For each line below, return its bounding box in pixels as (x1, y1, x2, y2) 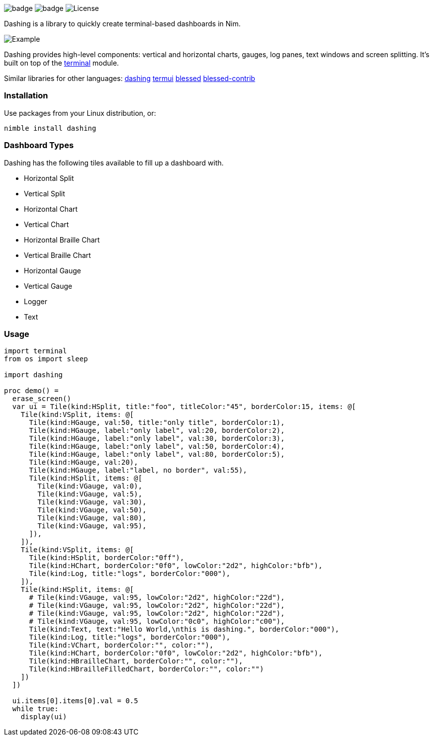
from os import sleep (4, 355, 88, 363)
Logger (24, 297, 47, 306)
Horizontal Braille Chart (24, 235, 100, 244)
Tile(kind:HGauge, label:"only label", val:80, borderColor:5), (29, 450, 285, 459)
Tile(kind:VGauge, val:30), (37, 498, 147, 506)
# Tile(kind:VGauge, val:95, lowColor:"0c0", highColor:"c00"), (29, 617, 285, 626)
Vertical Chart (24, 220, 69, 229)
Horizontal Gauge (24, 266, 81, 275)
